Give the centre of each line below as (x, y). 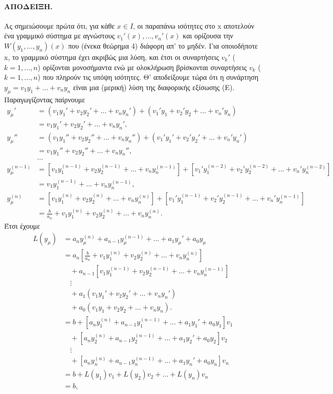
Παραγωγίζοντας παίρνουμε (45, 99)
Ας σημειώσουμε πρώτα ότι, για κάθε (60, 25)
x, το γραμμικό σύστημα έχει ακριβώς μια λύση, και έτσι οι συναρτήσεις (112, 57)
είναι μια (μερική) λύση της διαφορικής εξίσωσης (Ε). (154, 87)
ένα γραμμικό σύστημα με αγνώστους (60, 36)
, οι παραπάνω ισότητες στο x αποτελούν (194, 25)
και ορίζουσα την (208, 36)
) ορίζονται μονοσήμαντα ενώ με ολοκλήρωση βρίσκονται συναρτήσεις (142, 67)
